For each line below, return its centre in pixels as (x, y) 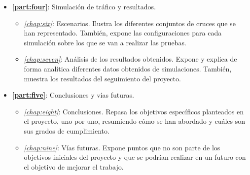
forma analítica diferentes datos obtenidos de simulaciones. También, (128, 68)
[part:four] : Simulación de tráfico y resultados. (84, 6)
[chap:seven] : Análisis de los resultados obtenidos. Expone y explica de (130, 59)
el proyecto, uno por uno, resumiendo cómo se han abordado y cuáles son (135, 121)
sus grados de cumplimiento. (67, 130)
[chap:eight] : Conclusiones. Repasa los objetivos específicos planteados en (134, 111)
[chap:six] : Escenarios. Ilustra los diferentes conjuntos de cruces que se (130, 23)
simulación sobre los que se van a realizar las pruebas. (105, 42)
